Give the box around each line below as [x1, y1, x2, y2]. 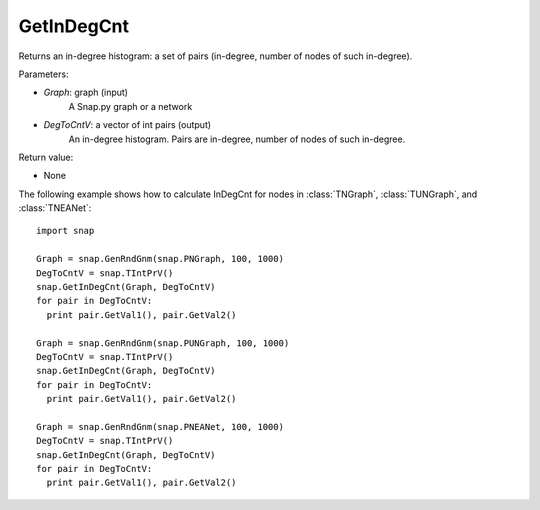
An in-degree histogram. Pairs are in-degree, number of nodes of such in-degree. [68, 133, 406, 145]
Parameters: [18, 68, 69, 80]
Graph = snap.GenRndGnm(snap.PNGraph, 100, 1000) [36, 253, 285, 265]
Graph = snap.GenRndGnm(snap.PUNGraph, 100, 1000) [36, 337, 290, 349]
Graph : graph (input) [43, 86, 129, 99]
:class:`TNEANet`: [18, 202, 92, 214]
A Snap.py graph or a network [68, 100, 193, 112]
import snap [36, 225, 95, 237]
